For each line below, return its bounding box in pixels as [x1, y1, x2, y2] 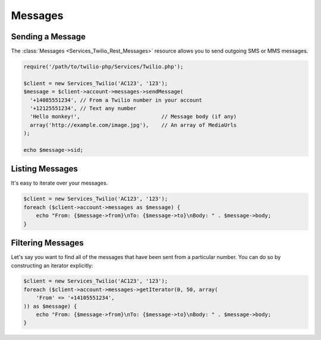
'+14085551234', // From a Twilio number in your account [30, 96, 203, 104]
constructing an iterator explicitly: [11, 262, 93, 269]
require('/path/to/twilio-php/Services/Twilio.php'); [23, 63, 184, 70]
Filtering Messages [11, 238, 84, 248]
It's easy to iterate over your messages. [11, 179, 108, 187]
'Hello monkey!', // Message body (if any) [30, 113, 237, 120]
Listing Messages [11, 164, 78, 174]
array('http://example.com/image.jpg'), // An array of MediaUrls [30, 121, 237, 128]
